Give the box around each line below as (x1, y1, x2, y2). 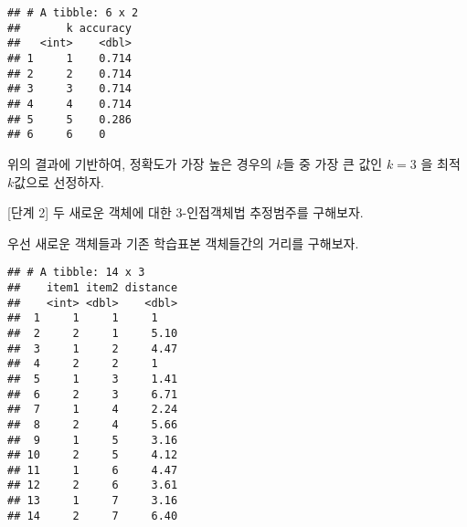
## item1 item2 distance (7, 280, 178, 294)
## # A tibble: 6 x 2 (7, 6, 139, 19)
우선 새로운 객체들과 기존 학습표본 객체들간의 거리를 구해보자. (7, 233, 359, 252)
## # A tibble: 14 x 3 (7, 266, 145, 279)
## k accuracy (7, 21, 133, 35)
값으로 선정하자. (14, 172, 105, 191)
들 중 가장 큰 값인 (282, 153, 383, 173)
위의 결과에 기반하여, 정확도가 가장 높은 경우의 (7, 153, 272, 173)
